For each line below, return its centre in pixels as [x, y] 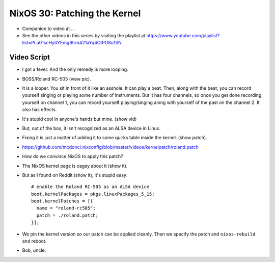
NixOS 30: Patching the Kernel [75, 13]
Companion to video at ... [49, 29]
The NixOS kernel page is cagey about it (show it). [75, 166]
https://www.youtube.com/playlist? [183, 35]
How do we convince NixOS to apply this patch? [73, 156]
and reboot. [34, 241]
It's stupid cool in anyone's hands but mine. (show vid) [79, 119]
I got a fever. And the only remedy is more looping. [75, 69]
